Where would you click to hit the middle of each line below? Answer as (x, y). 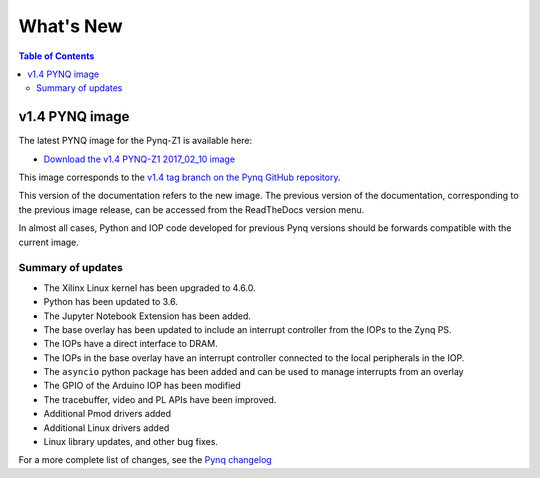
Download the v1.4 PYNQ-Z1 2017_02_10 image (139, 159)
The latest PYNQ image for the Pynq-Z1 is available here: (135, 141)
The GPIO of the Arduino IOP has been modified (142, 386)
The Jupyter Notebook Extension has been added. (147, 316)
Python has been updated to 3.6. (111, 302)
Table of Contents (56, 56)
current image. (49, 242)
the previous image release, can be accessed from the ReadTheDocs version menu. (191, 209)
